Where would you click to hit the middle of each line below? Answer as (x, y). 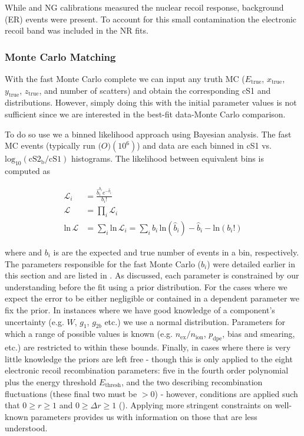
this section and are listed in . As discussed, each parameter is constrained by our (152, 275)
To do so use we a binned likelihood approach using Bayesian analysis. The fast (148, 134)
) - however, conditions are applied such (226, 393)
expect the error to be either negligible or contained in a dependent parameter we (152, 298)
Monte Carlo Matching (60, 56)
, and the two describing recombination (192, 381)
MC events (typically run (50, 145)
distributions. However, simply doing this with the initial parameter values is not (151, 102)
